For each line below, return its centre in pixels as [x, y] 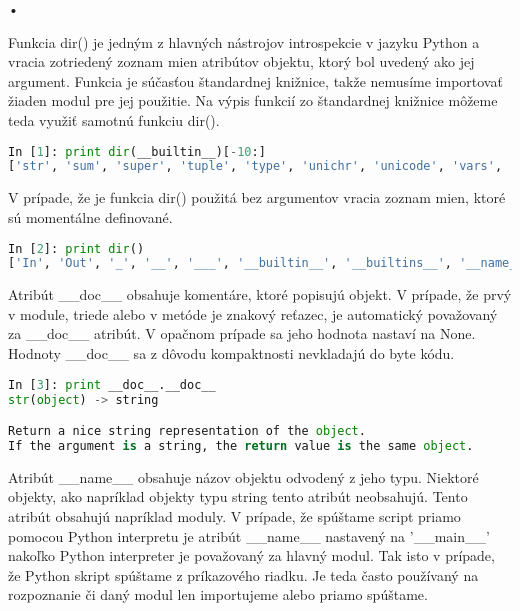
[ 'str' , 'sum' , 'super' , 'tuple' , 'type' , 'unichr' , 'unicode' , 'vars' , [255, 166]
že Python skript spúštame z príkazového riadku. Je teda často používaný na [243, 574]
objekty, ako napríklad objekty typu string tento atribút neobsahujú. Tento [238, 496]
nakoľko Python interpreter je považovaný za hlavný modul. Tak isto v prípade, [251, 555]
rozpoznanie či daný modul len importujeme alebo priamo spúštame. [218, 594]
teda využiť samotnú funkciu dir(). [114, 119]
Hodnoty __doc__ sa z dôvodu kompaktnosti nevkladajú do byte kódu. [231, 353]
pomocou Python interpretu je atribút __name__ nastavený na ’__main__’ [249, 535]
